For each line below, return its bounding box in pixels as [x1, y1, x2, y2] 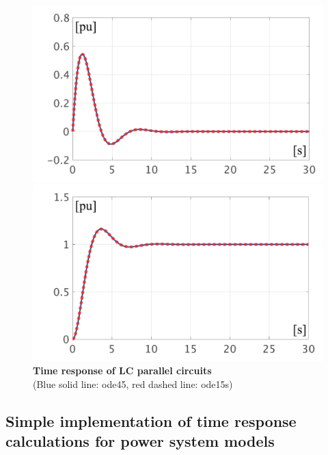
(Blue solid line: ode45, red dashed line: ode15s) [33, 376, 233, 391]
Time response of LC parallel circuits [33, 363, 212, 378]
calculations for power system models [5, 430, 275, 452]
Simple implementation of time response [5, 410, 297, 431]
